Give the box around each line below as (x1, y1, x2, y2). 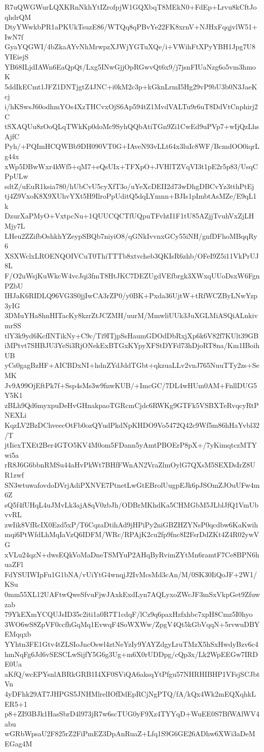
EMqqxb (5, 629, 31, 639)
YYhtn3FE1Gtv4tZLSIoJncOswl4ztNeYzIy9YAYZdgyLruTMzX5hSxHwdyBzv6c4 (5, 639, 258, 649)
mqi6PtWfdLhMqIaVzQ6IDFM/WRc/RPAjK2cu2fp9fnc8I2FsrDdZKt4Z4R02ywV (5, 529, 259, 540)
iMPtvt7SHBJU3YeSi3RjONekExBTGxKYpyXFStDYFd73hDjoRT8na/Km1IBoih (5, 340, 260, 351)
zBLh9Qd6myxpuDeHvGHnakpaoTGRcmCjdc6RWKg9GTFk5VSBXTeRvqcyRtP (5, 399, 259, 410)
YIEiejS (5, 51, 29, 61)
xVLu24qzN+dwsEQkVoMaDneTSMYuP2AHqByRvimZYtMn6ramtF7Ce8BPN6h (5, 549, 259, 559)
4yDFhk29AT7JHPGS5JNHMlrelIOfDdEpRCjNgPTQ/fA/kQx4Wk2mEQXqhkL (5, 688, 256, 699)
